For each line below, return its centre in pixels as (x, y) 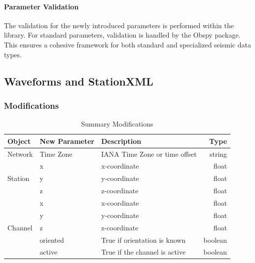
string (218, 153)
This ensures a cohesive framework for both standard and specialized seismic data (127, 44)
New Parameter (67, 141)
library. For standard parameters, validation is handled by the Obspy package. (122, 35)
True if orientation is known (144, 240)
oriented (52, 240)
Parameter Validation (41, 6)
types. (13, 54)
